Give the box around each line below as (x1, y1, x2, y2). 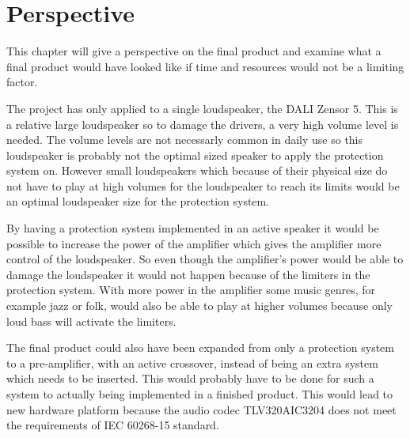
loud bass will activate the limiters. (6, 312, 177, 329)
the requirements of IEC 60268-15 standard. (6, 417, 219, 433)
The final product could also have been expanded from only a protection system (6, 339, 394, 356)
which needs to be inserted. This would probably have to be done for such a (6, 370, 374, 387)
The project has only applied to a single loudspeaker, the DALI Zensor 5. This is (6, 100, 398, 116)
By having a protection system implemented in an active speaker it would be (6, 220, 379, 236)
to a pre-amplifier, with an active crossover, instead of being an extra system (6, 354, 378, 371)
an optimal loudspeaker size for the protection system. (6, 193, 270, 210)
